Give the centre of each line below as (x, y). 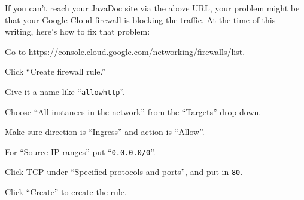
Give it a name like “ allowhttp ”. (65, 91)
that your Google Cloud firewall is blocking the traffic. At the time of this (140, 19)
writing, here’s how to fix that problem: (77, 31)
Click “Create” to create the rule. (66, 192)
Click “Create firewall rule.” (55, 71)
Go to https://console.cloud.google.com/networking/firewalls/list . (125, 51)
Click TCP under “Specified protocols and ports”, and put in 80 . (124, 172)
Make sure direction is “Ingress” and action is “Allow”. (105, 132)
